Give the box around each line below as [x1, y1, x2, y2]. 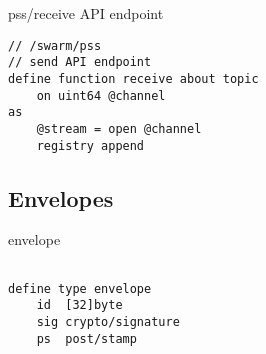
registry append [36, 138, 145, 153]
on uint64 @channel [36, 88, 166, 103]
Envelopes [8, 182, 114, 213]
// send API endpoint [8, 55, 152, 70]
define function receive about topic [8, 71, 259, 86]
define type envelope [8, 281, 152, 296]
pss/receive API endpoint [8, 3, 164, 23]
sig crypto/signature [36, 314, 180, 329]
